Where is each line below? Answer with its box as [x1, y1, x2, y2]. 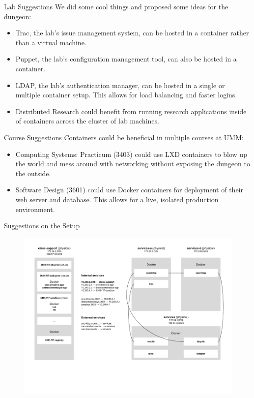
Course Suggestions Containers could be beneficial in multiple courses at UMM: [4, 132, 244, 142]
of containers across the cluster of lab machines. [15, 116, 159, 126]
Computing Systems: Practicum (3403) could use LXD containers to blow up [15, 149, 247, 159]
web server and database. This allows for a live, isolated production [15, 194, 219, 204]
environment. [15, 204, 55, 214]
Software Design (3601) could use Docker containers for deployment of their [15, 184, 243, 195]
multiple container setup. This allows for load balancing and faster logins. [15, 90, 237, 100]
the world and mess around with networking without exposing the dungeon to [15, 158, 250, 169]
